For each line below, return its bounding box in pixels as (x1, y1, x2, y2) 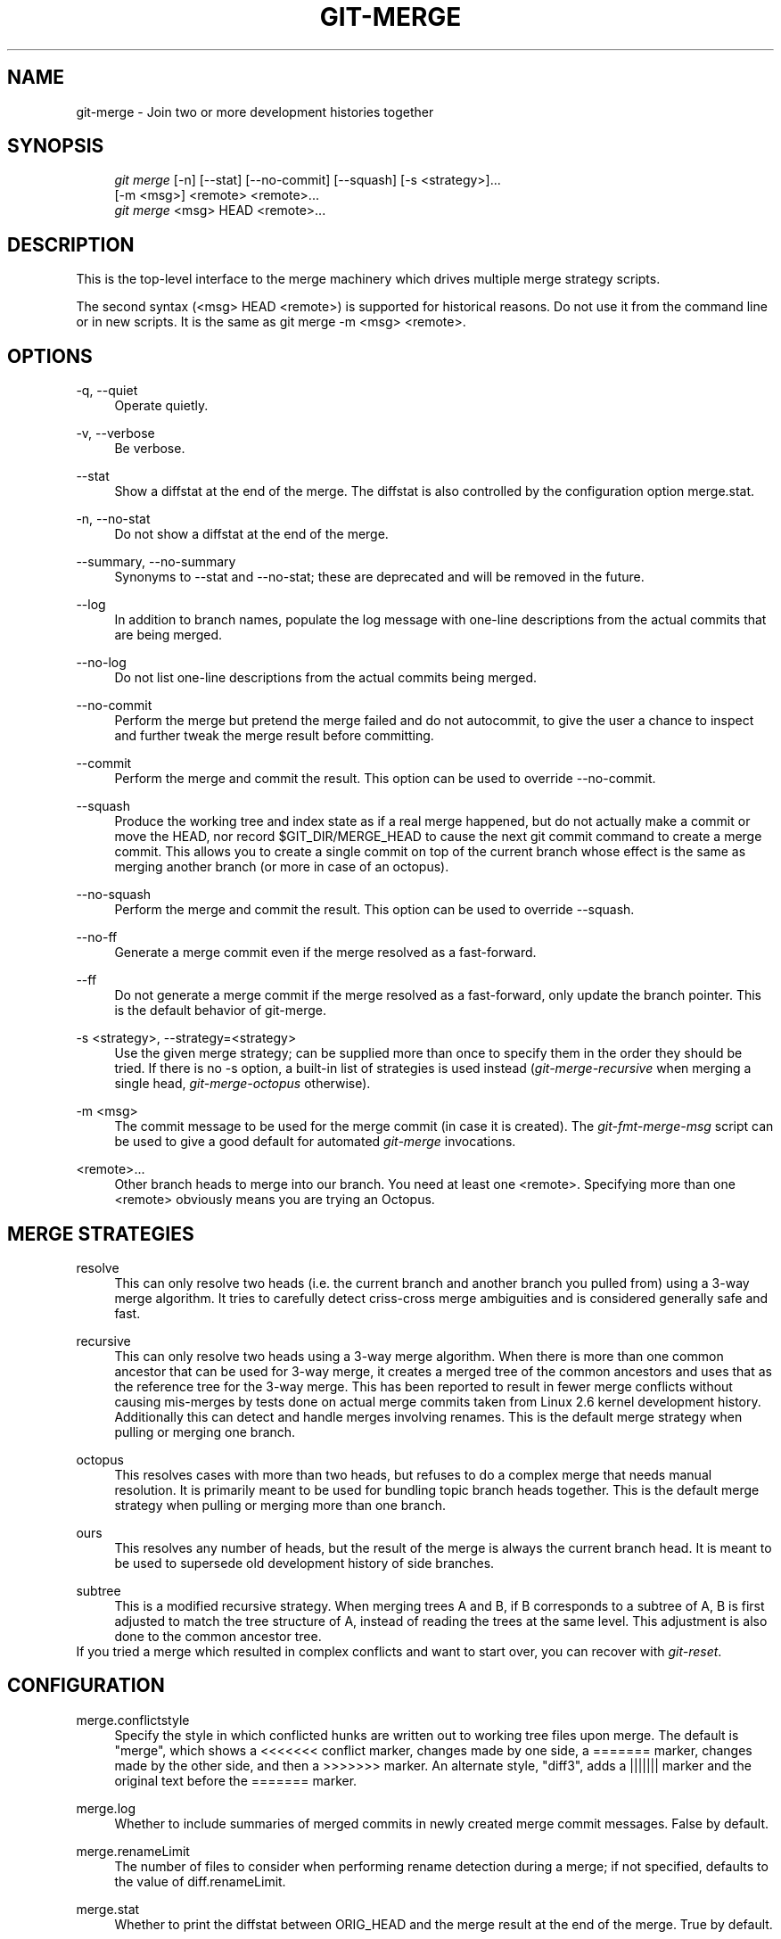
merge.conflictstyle (76, 1712, 190, 1728)
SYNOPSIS (7, 135, 104, 158)
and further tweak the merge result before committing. (114, 728, 434, 744)
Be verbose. (114, 441, 185, 457)
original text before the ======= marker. (114, 1772, 358, 1788)
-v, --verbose (76, 425, 155, 441)
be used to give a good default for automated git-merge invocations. (114, 1134, 516, 1150)
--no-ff (76, 929, 118, 945)
